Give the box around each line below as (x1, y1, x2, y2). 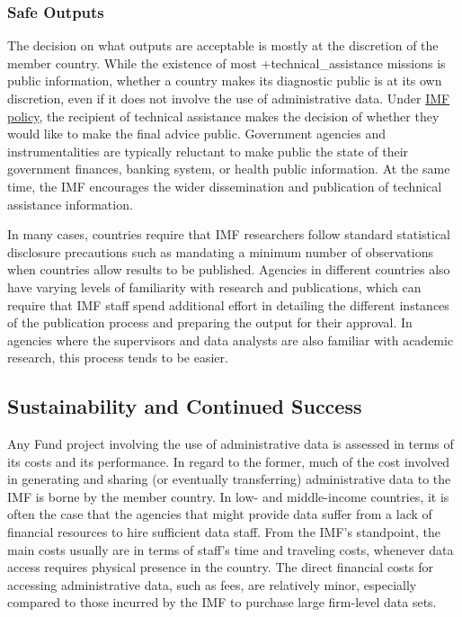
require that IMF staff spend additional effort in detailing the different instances (7, 295, 449, 314)
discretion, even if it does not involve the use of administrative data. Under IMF (7, 89, 450, 107)
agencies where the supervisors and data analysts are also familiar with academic (7, 330, 454, 349)
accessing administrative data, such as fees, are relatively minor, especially (7, 575, 417, 594)
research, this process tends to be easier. (7, 348, 228, 367)
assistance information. (7, 194, 133, 213)
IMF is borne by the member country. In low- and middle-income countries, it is (7, 487, 449, 505)
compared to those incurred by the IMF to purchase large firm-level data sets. (7, 593, 437, 612)
